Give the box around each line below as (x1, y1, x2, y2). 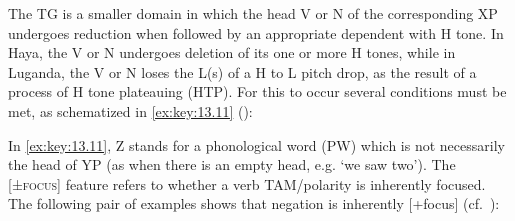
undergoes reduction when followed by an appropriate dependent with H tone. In (8, 22, 504, 43)
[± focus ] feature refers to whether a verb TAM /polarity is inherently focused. (8, 173, 486, 194)
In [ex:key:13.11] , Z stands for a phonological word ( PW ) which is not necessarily (8, 134, 505, 155)
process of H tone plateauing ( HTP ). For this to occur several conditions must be (8, 81, 507, 102)
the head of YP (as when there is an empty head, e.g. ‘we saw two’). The (8, 154, 456, 175)
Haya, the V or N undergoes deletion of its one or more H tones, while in (8, 42, 456, 63)
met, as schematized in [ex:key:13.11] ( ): (8, 100, 253, 121)
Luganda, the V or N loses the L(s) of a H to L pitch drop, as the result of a (8, 61, 477, 82)
